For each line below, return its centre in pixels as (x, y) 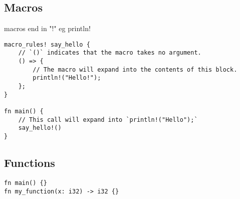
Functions (30, 163)
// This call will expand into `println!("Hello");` (108, 120)
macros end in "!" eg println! (47, 28)
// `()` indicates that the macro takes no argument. (110, 53)
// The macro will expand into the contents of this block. (135, 69)
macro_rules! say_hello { (47, 44)
